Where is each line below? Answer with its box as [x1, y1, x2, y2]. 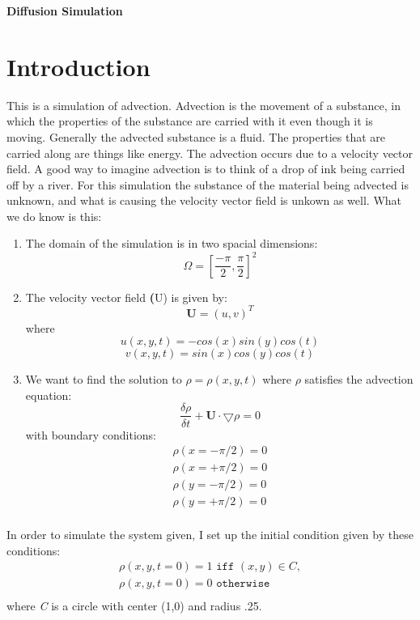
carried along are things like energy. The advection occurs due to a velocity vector [6, 144, 414, 161]
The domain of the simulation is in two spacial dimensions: [25, 235, 318, 252]
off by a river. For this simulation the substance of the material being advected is [6, 176, 409, 193]
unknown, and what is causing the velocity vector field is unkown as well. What [6, 192, 402, 209]
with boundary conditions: [25, 426, 156, 443]
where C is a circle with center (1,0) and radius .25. [6, 597, 262, 614]
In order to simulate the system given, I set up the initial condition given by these [6, 526, 414, 543]
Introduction [6, 49, 151, 83]
